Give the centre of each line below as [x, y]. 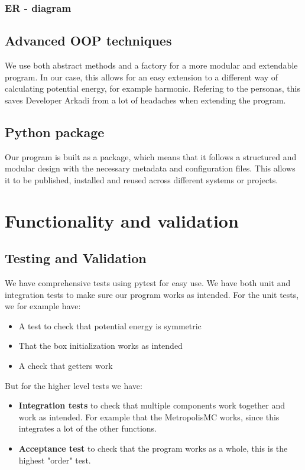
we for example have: [43, 306]
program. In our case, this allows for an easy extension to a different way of [142, 77]
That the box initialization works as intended [100, 346]
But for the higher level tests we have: [74, 385]
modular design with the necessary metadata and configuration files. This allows [150, 168]
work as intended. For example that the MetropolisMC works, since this [149, 416]
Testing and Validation [76, 258]
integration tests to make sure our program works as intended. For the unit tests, [152, 294]
